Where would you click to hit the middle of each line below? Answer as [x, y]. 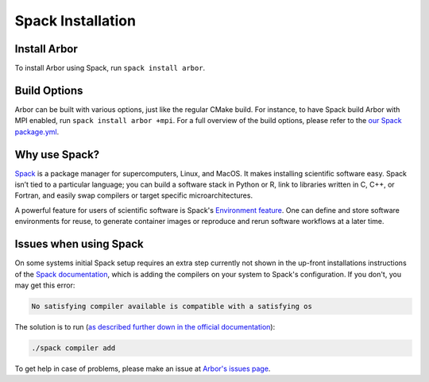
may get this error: [45, 285]
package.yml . [37, 132]
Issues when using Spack [79, 244]
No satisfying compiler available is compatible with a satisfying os [172, 306]
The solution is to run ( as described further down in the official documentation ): [145, 326]
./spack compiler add [73, 348]
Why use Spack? [57, 154]
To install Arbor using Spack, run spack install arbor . [110, 68]
